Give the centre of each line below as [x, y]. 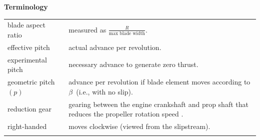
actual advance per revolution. [115, 47]
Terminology [26, 6]
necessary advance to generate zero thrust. [133, 64]
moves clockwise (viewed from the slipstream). [139, 126]
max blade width [127, 34]
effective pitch [29, 47]
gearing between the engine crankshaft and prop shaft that [158, 104]
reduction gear [29, 109]
